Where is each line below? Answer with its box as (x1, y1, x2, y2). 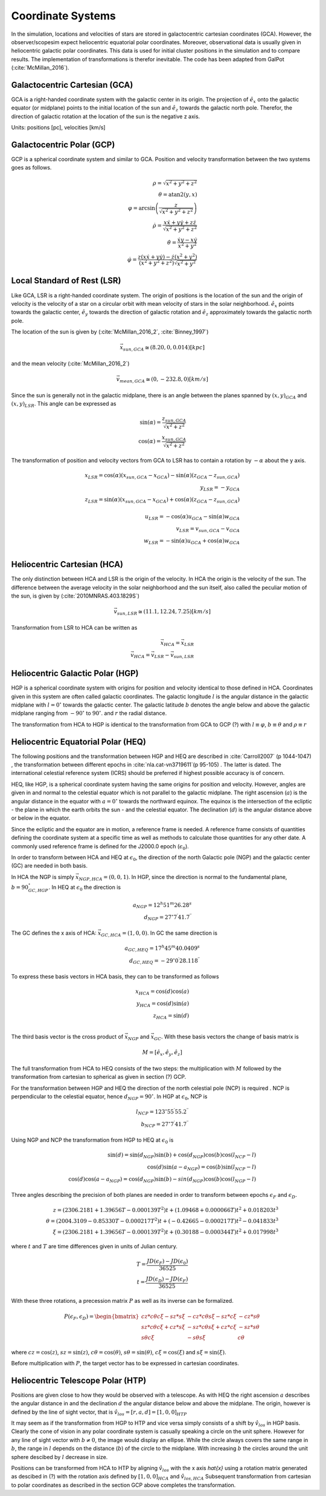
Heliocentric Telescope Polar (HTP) (11, 1375, 147, 1386)
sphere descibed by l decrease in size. (11, 1453, 108, 1460)
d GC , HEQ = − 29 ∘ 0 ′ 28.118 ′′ (129, 956, 200, 966)
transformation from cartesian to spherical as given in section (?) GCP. (11, 1073, 187, 1081)
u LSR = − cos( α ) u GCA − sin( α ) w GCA (145, 513, 240, 522)
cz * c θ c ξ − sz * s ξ (141, 1313, 185, 1320)
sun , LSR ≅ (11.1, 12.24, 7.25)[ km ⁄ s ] (117, 608, 211, 616)
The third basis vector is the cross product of (11, 1033, 124, 1041)
